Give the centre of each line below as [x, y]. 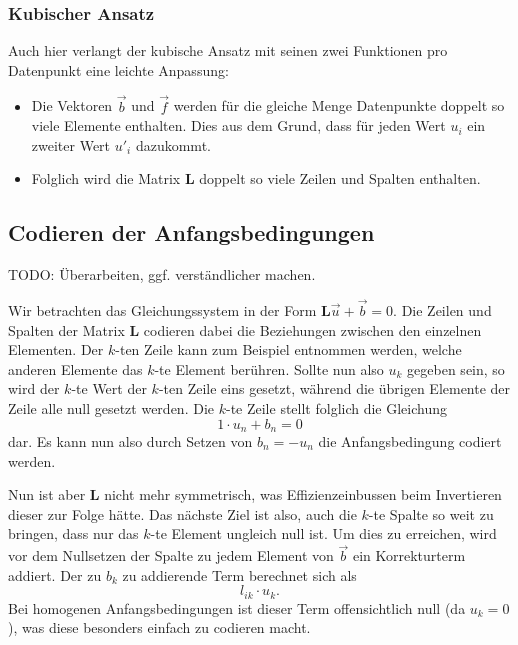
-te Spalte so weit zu [431, 513]
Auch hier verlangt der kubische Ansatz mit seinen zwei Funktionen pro [228, 50]
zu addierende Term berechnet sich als [239, 574]
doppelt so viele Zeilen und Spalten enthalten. [340, 178]
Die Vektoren [72, 105]
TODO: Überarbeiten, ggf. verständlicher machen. [162, 274]
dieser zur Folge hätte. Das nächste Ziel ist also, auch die [182, 513]
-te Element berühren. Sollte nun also [269, 368]
